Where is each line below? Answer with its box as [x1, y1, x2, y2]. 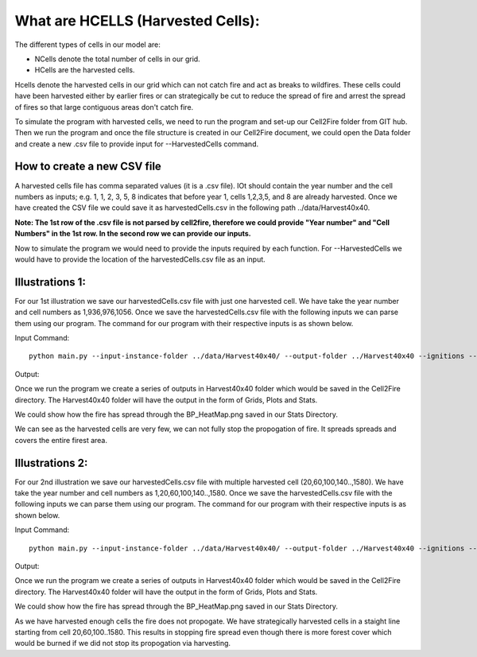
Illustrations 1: [14, 275, 87, 289]
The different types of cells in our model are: [14, 40, 161, 49]
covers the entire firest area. [14, 435, 107, 445]
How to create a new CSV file [14, 160, 162, 173]
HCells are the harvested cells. [34, 65, 135, 75]
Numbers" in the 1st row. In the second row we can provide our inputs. [14, 229, 251, 239]
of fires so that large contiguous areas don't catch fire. [14, 102, 194, 111]
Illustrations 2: [14, 456, 88, 469]
